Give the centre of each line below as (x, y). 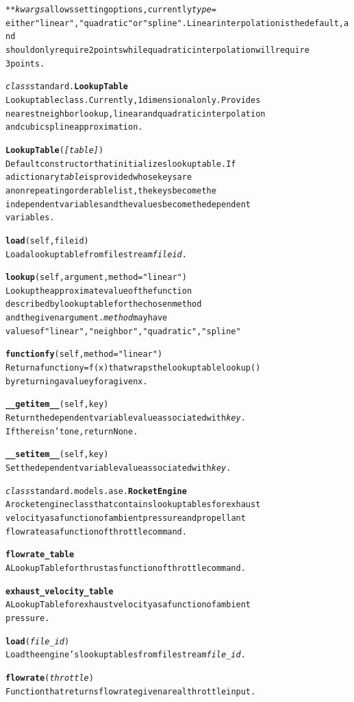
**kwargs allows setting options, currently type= (111, 10)
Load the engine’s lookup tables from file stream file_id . (126, 655)
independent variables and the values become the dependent (128, 204)
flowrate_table (40, 555)
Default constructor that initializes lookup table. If (121, 164)
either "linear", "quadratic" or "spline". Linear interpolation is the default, (175, 23)
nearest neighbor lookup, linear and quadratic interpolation (136, 114)
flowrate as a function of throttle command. (96, 531)
